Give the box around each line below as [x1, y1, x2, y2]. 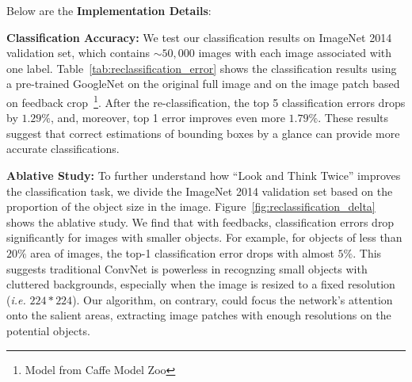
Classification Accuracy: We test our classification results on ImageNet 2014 [6, 29, 392, 45]
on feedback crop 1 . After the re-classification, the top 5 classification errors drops [6, 91, 406, 110]
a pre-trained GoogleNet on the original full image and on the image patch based [6, 75, 400, 92]
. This [353, 244, 382, 261]
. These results [318, 109, 389, 126]
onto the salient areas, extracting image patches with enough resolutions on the [6, 307, 391, 323]
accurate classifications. [6, 140, 120, 157]
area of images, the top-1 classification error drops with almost [30, 244, 334, 261]
